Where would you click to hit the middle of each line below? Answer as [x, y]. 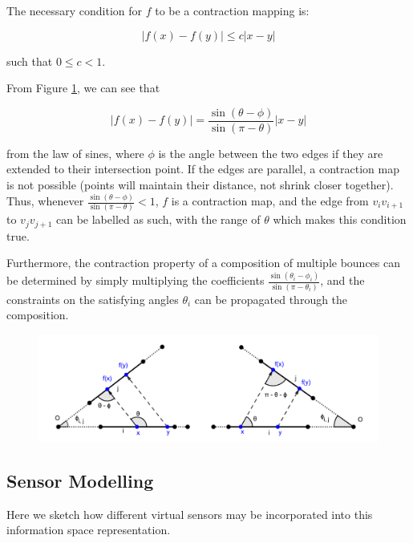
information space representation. [89, 530]
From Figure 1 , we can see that [83, 88]
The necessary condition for [75, 10]
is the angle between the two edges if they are [271, 153]
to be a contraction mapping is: [232, 10]
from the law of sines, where [75, 153]
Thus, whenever [45, 201]
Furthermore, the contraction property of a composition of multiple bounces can [204, 263]
